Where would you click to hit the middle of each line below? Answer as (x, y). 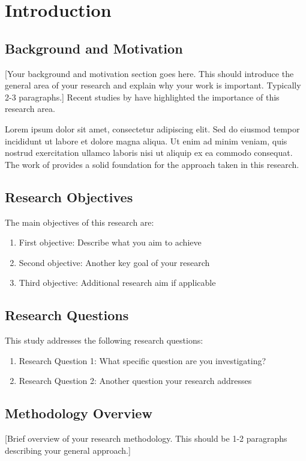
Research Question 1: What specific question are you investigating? (142, 360)
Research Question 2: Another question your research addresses (135, 381)
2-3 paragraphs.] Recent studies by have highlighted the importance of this (142, 97)
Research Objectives (69, 196)
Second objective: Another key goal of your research (114, 262)
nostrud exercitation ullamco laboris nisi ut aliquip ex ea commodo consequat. (149, 153)
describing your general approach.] (68, 450)
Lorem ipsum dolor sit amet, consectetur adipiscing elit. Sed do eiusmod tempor (152, 128)
